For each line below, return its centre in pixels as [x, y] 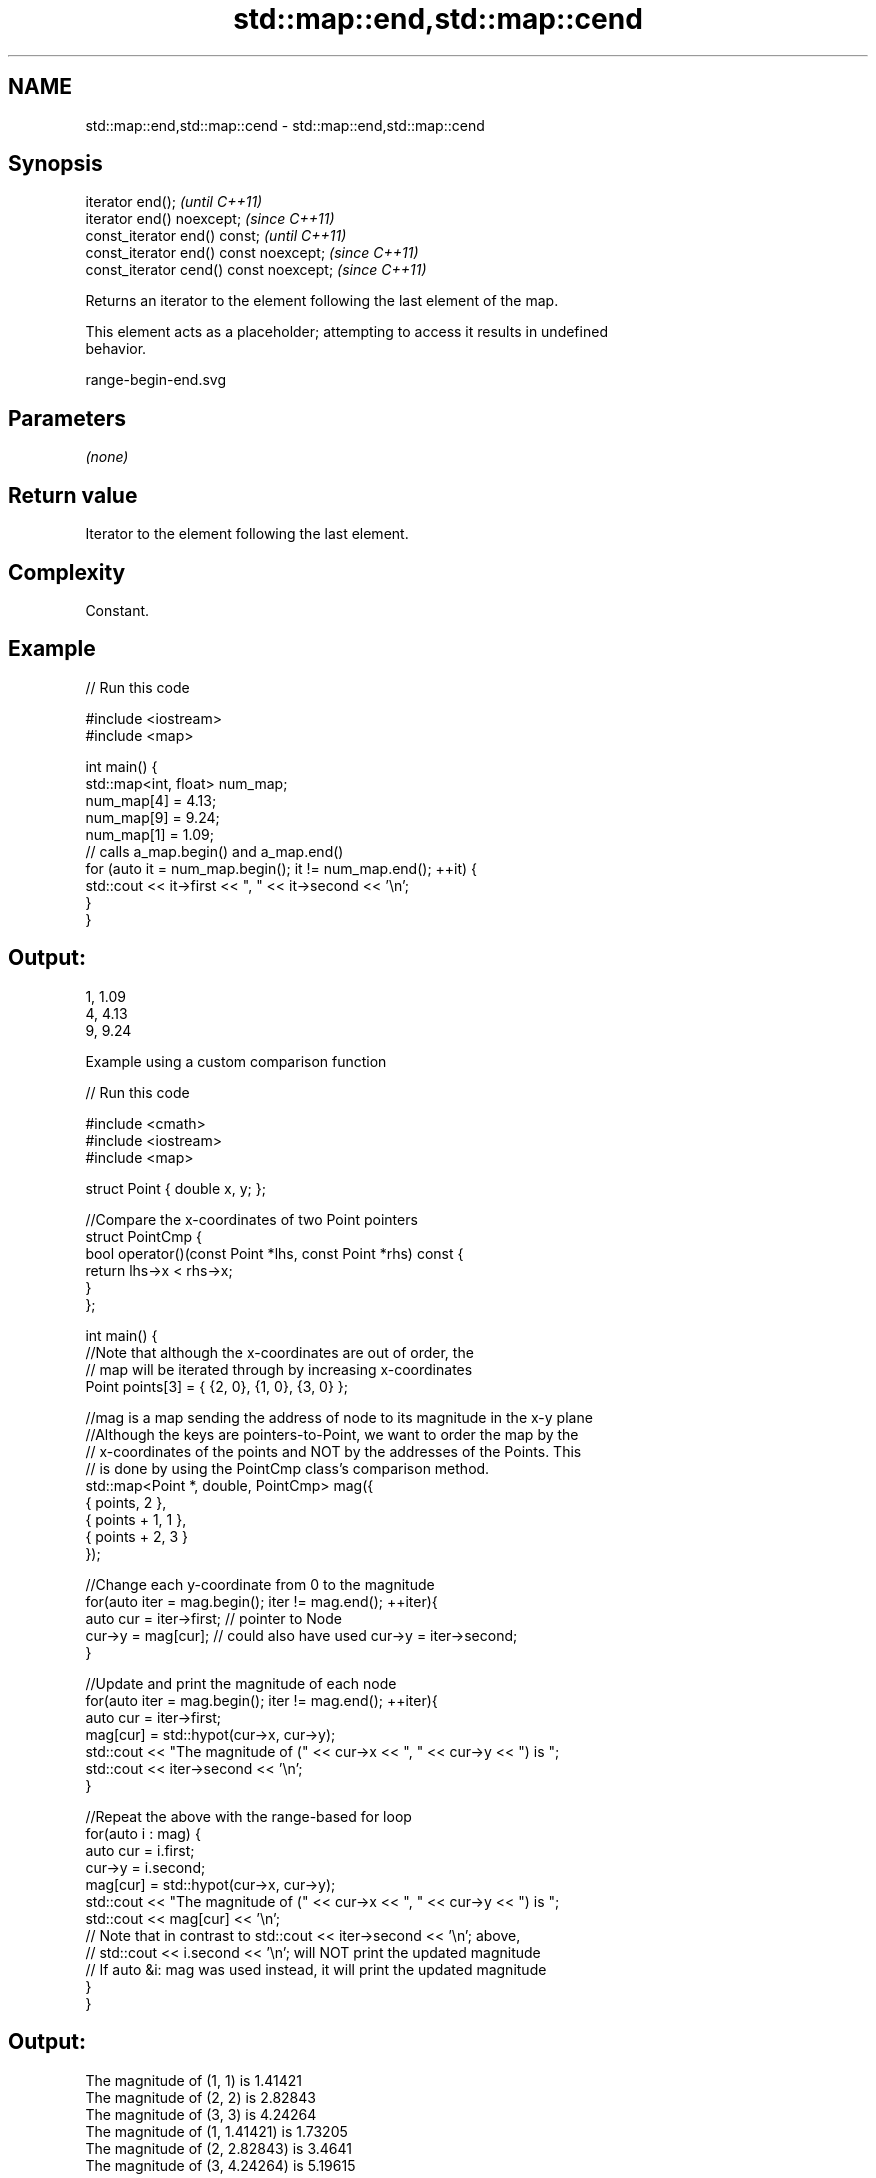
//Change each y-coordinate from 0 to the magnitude [260, 1584]
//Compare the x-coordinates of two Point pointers [251, 1219]
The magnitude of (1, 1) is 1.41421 [193, 2080]
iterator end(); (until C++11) [174, 202]
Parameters [67, 418]
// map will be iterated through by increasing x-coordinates [279, 1369]
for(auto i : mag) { [143, 1833]
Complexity [67, 572]
